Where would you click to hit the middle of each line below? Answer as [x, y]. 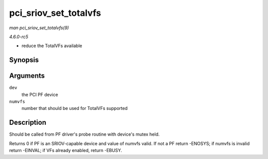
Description [28, 123]
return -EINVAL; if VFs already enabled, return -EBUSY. [66, 151]
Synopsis [24, 60]
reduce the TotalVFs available [52, 46]
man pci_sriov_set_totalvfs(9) [39, 28]
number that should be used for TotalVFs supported [74, 108]
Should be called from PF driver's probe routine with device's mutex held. [84, 134]
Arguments [27, 76]
